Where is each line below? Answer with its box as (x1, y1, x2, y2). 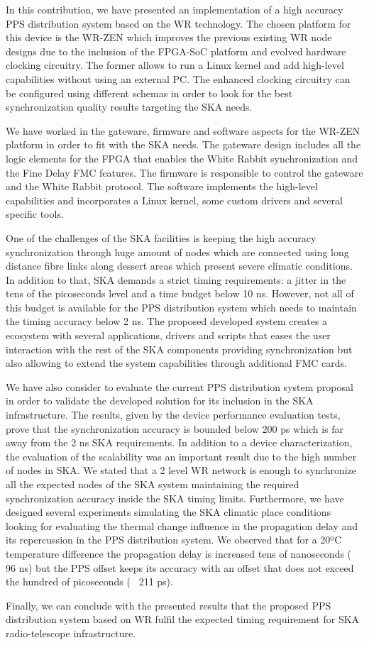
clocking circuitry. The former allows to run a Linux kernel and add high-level (6, 57, 344, 72)
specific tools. (6, 206, 64, 221)
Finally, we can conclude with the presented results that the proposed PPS (6, 597, 331, 612)
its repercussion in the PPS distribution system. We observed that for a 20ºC (6, 532, 342, 547)
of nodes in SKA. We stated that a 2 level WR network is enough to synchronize (6, 463, 357, 478)
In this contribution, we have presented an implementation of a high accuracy (6, 2, 343, 16)
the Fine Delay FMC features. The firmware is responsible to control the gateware (6, 165, 363, 180)
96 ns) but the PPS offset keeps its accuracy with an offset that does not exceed (6, 560, 354, 575)
